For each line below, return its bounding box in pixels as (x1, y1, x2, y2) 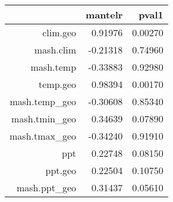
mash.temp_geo (10, 94, 77, 108)
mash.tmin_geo (11, 112, 77, 125)
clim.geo (42, 26, 77, 39)
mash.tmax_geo (10, 129, 77, 143)
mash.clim (34, 43, 77, 56)
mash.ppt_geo (16, 181, 77, 194)
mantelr (86, 8, 123, 21)
